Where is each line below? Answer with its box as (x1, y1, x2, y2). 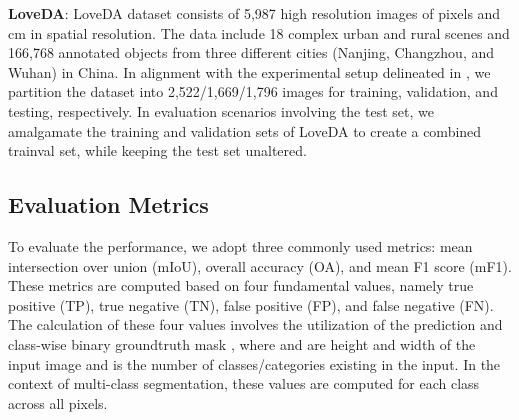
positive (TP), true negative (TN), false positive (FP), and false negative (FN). (8, 294, 494, 315)
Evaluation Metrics (8, 189, 209, 220)
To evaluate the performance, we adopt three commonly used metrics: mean (8, 235, 473, 256)
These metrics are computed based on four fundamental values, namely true (8, 275, 474, 296)
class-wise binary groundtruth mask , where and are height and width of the (8, 333, 476, 354)
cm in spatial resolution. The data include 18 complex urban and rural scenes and (8, 22, 510, 43)
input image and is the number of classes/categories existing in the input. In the (8, 353, 501, 374)
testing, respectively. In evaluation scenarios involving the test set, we (8, 100, 434, 121)
